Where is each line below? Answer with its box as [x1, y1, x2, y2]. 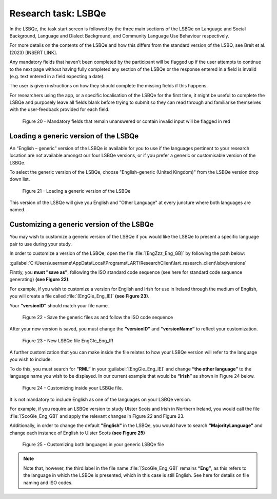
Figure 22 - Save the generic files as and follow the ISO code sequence [22, 314, 173, 320]
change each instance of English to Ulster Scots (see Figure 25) [9, 430, 146, 436]
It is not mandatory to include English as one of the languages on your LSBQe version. [9, 396, 191, 403]
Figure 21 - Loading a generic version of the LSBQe [22, 188, 131, 194]
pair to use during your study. [9, 241, 72, 247]
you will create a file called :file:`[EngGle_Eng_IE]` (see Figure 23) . [9, 293, 150, 299]
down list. [9, 176, 30, 182]
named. [9, 207, 26, 213]
